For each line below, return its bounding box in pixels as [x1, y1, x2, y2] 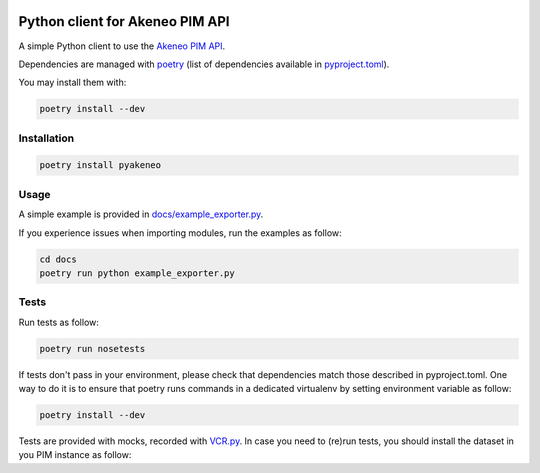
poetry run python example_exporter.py [39, 267, 235, 279]
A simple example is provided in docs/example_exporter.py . [18, 208, 264, 220]
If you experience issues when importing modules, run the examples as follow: [18, 226, 342, 239]
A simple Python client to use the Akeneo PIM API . [18, 40, 226, 52]
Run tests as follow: [18, 316, 100, 328]
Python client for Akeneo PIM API [18, 13, 230, 30]
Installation [18, 131, 75, 145]
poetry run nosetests [39, 343, 146, 354]
